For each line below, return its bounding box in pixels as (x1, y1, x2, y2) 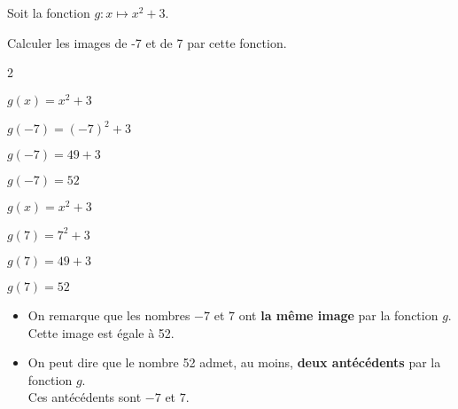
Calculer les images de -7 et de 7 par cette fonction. (7, 33, 287, 51)
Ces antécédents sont (27, 388, 142, 406)
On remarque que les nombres (27, 305, 190, 324)
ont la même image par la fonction (238, 305, 439, 324)
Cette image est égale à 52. (27, 323, 175, 342)
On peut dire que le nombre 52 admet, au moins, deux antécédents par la (27, 353, 441, 372)
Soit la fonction (7, 4, 90, 21)
